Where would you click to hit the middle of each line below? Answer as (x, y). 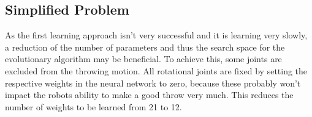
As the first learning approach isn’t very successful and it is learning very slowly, (156, 35)
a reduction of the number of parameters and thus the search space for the (145, 47)
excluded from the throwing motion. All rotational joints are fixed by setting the (156, 70)
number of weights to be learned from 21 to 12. (93, 106)
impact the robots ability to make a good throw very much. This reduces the (149, 95)
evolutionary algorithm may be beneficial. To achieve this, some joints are (143, 59)
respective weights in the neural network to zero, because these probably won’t (153, 83)
